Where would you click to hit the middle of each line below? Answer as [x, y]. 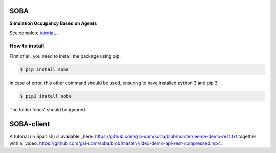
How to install [27, 46]
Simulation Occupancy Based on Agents [53, 23]
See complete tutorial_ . [34, 33]
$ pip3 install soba [46, 96]
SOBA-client [30, 124]
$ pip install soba [44, 70]
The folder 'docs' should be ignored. [48, 109]
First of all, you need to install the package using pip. [65, 56]
